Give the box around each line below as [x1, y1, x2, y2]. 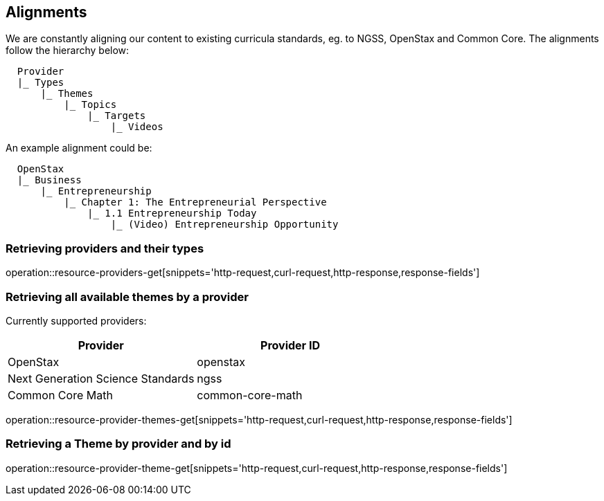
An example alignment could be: [6, 142, 152, 154]
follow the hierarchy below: [6, 44, 130, 57]
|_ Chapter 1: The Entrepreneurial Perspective [64, 197, 327, 208]
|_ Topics [64, 99, 117, 111]
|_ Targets [87, 110, 146, 122]
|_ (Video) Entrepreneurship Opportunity [110, 219, 339, 230]
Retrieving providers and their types [6, 241, 204, 255]
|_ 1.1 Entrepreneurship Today [87, 208, 257, 219]
